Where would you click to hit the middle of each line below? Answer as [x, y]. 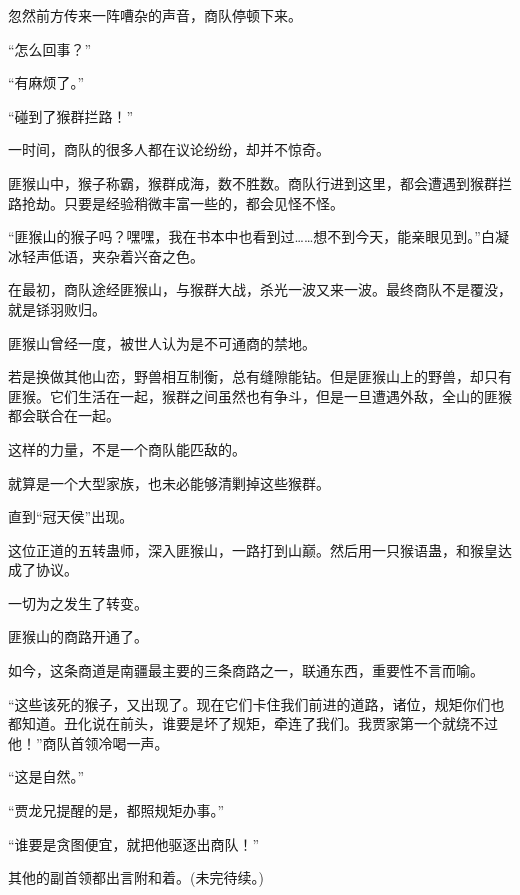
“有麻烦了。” [46, 82]
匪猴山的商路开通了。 [78, 636]
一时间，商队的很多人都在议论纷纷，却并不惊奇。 [169, 149]
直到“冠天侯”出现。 [71, 516]
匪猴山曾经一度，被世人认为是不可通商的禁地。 [162, 342]
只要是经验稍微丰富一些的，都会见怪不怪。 [203, 202]
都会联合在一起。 [64, 415]
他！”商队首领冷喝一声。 [88, 742]
